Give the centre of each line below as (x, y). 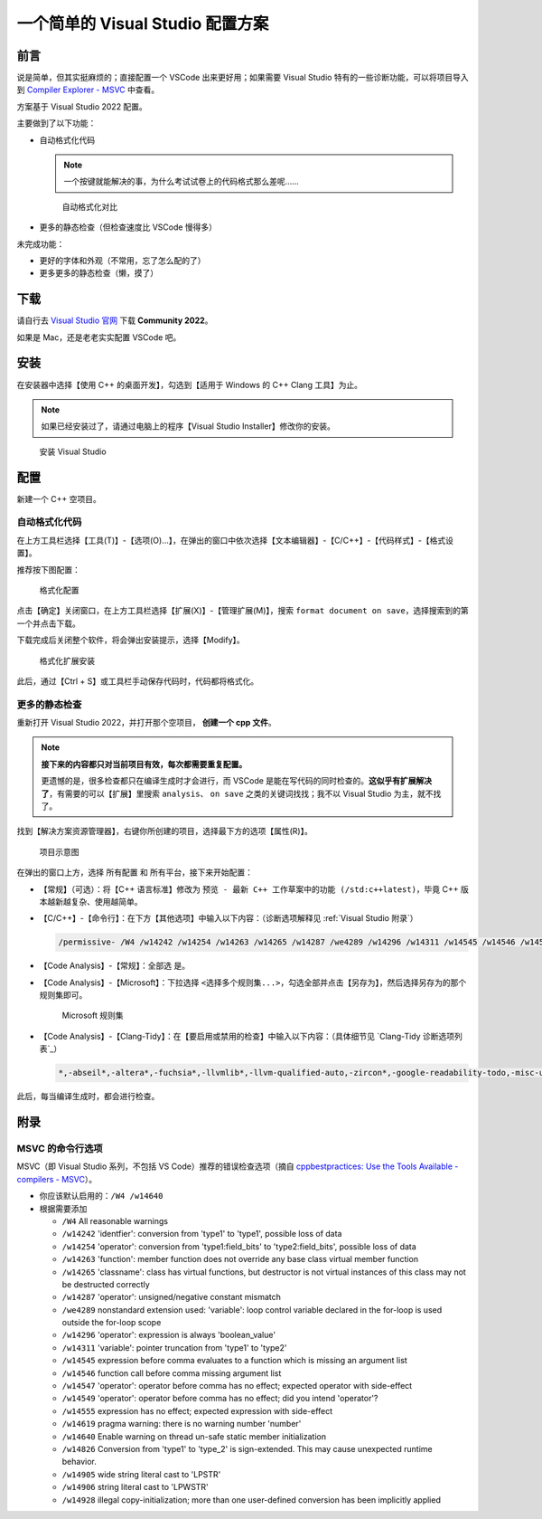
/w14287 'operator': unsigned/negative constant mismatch (172, 1297)
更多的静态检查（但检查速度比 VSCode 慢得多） (128, 227)
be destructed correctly (106, 1284)
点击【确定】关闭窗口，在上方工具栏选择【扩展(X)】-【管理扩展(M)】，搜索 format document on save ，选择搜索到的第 (243, 611)
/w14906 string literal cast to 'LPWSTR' (135, 1487)
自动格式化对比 (89, 206)
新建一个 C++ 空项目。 (59, 498)
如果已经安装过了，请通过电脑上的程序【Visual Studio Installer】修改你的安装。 (188, 426)
